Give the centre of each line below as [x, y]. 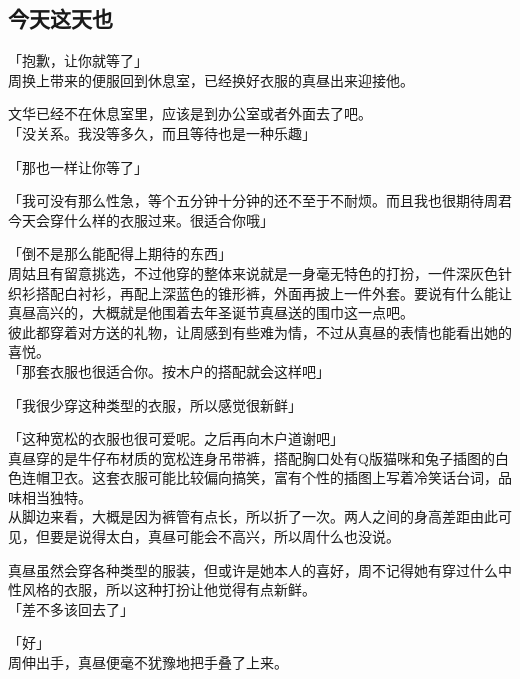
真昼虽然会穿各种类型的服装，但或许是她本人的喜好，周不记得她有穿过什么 [253, 569]
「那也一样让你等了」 [78, 166]
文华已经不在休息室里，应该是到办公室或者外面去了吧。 [190, 113]
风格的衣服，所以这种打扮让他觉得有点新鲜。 [168, 589]
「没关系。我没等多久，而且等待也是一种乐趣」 [162, 132]
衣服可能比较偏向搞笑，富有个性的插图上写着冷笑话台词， [308, 477]
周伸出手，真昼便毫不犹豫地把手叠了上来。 [148, 662]
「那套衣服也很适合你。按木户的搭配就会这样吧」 [169, 370]
